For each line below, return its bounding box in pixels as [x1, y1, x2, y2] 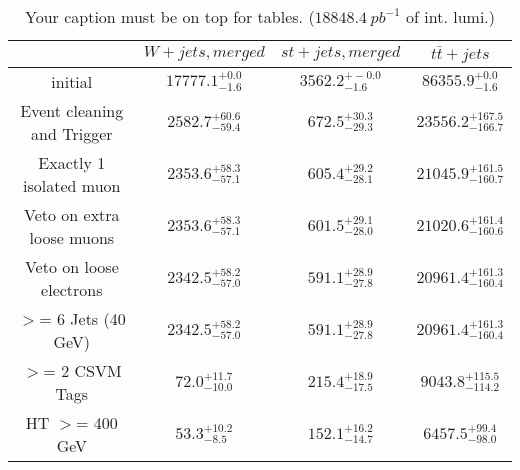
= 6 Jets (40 [39, 306, 126, 330]
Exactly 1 [38, 150, 106, 174]
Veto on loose [24, 254, 119, 278]
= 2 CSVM [43, 358, 122, 382]
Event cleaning [20, 98, 124, 122]
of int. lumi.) [406, 5, 496, 28]
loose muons [29, 225, 115, 249]
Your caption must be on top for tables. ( [24, 5, 315, 28]
